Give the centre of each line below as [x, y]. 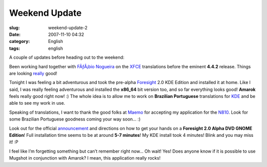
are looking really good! [33, 73]
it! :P [14, 142]
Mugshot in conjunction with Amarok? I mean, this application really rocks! [85, 158]
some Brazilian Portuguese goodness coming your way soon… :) [75, 119]
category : [20, 42]
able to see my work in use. [37, 103]
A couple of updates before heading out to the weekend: [67, 57]
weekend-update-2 [68, 28]
